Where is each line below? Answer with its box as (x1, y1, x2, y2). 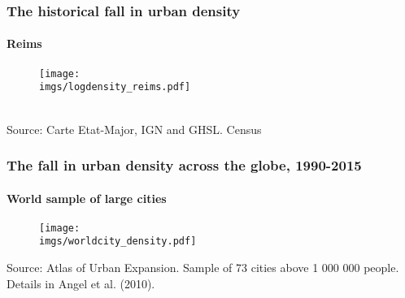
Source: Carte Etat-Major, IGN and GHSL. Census (7, 120, 262, 137)
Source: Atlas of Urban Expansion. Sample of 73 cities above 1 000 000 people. (7, 259, 399, 276)
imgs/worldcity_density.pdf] (39, 235, 197, 248)
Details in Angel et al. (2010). (7, 274, 155, 292)
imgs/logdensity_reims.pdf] (39, 81, 191, 93)
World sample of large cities (7, 189, 167, 206)
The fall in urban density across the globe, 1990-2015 (7, 155, 362, 175)
